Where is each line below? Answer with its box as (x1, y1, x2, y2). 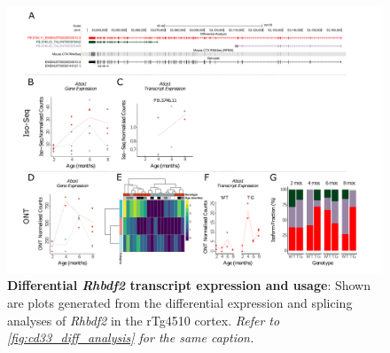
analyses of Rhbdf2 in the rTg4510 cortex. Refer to (7, 310, 280, 329)
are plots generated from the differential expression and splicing (7, 293, 353, 311)
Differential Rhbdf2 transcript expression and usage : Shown (7, 276, 370, 294)
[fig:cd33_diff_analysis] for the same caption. (7, 328, 254, 347)
